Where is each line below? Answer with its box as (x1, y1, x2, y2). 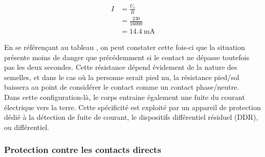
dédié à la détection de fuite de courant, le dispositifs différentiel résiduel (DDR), (4, 112, 258, 122)
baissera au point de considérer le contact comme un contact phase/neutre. (4, 82, 239, 92)
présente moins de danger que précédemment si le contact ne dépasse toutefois (4, 51, 250, 62)
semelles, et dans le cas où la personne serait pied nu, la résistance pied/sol (4, 71, 239, 82)
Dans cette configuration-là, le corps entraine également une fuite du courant (4, 91, 245, 102)
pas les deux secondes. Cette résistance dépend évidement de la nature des (4, 62, 237, 72)
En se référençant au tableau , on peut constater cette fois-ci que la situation (4, 41, 245, 52)
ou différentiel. (4, 121, 49, 132)
